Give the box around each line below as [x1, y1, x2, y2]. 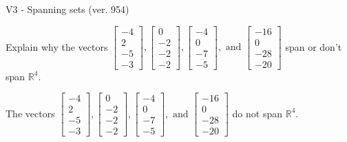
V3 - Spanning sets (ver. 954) [6, 2, 129, 16]
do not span [232, 106, 283, 120]
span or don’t [285, 39, 342, 54]
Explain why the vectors [6, 39, 108, 54]
